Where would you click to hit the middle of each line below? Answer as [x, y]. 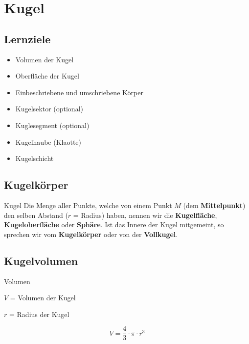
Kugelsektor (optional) [49, 109]
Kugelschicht [34, 158]
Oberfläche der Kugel [47, 76]
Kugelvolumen [41, 260]
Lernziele [27, 39]
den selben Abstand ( [36, 215]
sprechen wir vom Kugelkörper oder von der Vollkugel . [91, 234]
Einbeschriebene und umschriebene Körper [79, 92]
